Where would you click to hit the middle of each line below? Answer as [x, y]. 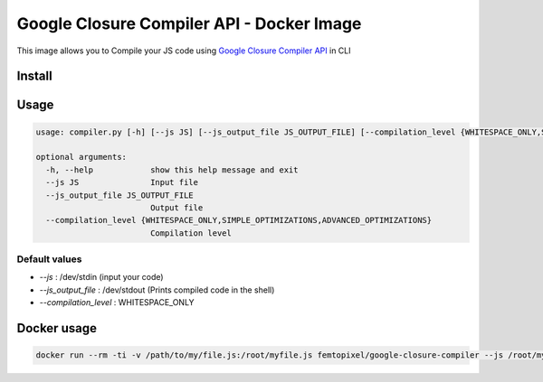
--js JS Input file [122, 182]
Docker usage [57, 328]
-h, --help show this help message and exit [172, 170]
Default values [49, 259]
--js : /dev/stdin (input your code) [101, 277]
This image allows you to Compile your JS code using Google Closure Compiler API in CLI [184, 51]
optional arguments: [81, 157]
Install [35, 76]
